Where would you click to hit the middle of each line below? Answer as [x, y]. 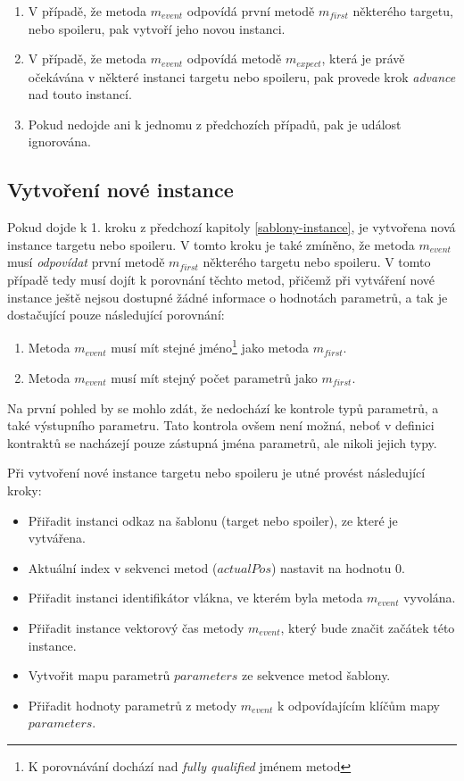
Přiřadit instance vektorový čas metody [136, 627]
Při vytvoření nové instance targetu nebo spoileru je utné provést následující [216, 473]
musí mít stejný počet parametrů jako [214, 378]
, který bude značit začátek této [368, 627]
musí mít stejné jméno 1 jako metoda [210, 346]
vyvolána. [430, 598]
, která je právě [363, 58]
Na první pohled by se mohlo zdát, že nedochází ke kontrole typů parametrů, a [223, 407]
